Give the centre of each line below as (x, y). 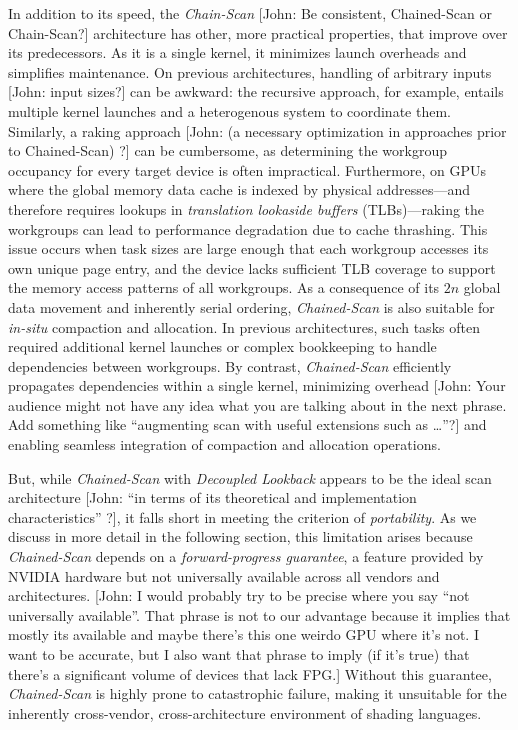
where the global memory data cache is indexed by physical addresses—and (239, 189)
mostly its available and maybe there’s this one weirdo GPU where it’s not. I (243, 634)
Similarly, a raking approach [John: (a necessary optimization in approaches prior (257, 130)
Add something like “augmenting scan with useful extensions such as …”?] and (247, 424)
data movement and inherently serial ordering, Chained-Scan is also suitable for (251, 306)
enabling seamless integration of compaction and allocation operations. (224, 444)
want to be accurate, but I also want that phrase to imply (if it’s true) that (239, 654)
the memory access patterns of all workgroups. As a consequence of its (224, 287)
